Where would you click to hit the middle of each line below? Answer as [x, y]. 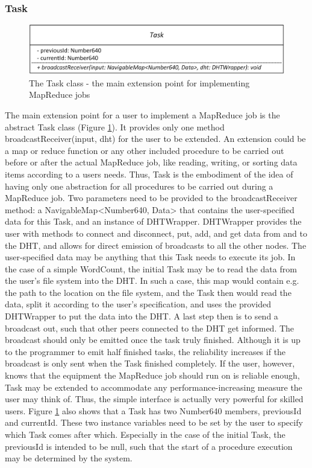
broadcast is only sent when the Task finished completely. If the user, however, [150, 363]
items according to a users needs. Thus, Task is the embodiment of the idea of [149, 174]
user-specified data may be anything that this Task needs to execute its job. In [150, 257]
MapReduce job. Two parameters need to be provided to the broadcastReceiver [151, 198]
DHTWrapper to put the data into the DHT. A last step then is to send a [142, 316]
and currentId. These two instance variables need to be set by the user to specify [154, 422]
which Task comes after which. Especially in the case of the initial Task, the [145, 434]
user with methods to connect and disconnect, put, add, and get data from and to [156, 233]
